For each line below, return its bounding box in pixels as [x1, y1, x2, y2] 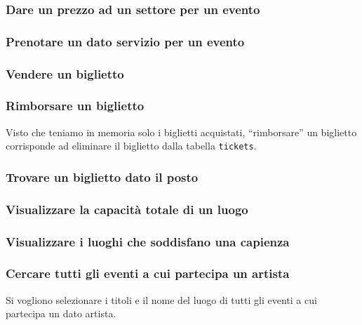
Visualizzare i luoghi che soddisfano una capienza [6, 232, 290, 250]
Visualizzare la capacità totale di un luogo [6, 200, 248, 218]
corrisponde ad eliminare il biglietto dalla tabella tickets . [6, 138, 257, 153]
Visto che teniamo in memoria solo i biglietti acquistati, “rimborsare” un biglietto [6, 124, 357, 139]
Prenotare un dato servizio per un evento [6, 32, 245, 50]
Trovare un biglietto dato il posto [6, 168, 199, 185]
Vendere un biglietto [6, 65, 124, 82]
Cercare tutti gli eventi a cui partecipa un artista [6, 265, 290, 282]
